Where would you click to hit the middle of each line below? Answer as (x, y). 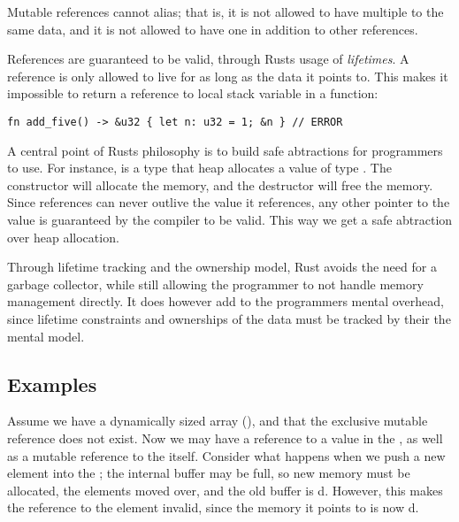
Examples (52, 384)
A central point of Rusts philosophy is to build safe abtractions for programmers (225, 150)
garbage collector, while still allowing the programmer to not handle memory (215, 284)
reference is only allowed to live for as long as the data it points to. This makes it (228, 76)
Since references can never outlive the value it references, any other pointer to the (229, 202)
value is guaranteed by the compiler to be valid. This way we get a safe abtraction (230, 219)
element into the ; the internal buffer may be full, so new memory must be (209, 473)
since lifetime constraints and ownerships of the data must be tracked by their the (229, 318)
